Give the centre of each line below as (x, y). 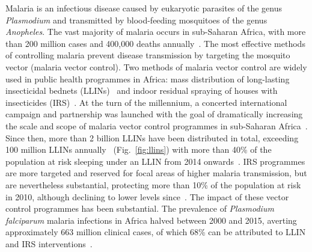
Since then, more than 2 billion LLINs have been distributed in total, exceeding (152, 137)
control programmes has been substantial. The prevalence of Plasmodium (140, 208)
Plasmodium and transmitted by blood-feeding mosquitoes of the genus (136, 20)
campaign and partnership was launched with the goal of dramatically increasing (154, 114)
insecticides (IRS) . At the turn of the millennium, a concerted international (146, 102)
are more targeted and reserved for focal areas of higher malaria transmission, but (156, 173)
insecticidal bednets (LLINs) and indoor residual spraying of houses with (142, 91)
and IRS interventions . (49, 243)
